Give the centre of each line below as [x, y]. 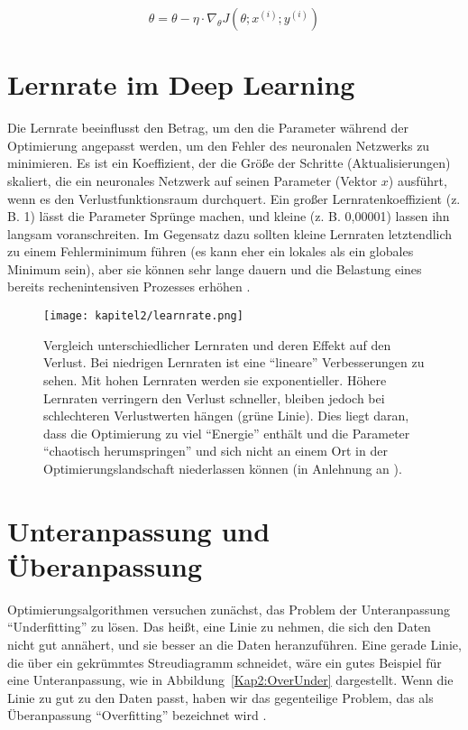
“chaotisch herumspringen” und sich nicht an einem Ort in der [216, 451]
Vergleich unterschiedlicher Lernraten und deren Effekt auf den [217, 344]
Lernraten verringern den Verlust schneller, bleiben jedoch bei [214, 397]
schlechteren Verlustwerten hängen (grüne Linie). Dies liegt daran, [226, 416]
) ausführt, [418, 180]
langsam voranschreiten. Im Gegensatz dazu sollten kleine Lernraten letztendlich [230, 233]
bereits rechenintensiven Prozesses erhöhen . [129, 286]
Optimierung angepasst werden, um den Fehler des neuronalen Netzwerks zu [219, 145]
